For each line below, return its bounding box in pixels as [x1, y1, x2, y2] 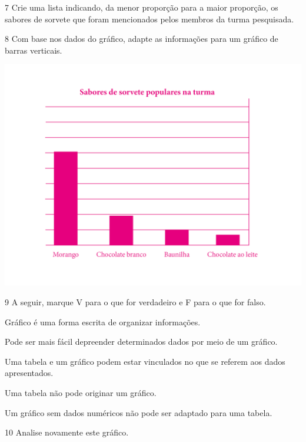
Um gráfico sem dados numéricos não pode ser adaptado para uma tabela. [5, 406, 272, 418]
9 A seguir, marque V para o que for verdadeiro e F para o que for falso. [5, 296, 266, 308]
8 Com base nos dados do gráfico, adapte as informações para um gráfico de [5, 32, 278, 45]
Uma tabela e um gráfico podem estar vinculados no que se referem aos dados [5, 355, 285, 367]
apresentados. [5, 367, 54, 379]
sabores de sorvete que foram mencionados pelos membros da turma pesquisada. [5, 12, 294, 25]
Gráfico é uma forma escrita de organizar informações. [5, 315, 201, 328]
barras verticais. [5, 44, 62, 56]
